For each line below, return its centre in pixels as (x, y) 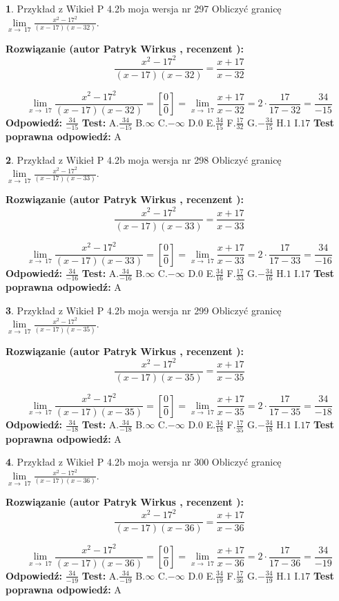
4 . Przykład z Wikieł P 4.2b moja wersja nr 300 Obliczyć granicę (144, 462)
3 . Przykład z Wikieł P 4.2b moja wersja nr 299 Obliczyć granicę (144, 310)
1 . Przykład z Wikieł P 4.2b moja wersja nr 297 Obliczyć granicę (144, 8)
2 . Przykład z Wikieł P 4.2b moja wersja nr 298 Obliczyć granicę (144, 159)
